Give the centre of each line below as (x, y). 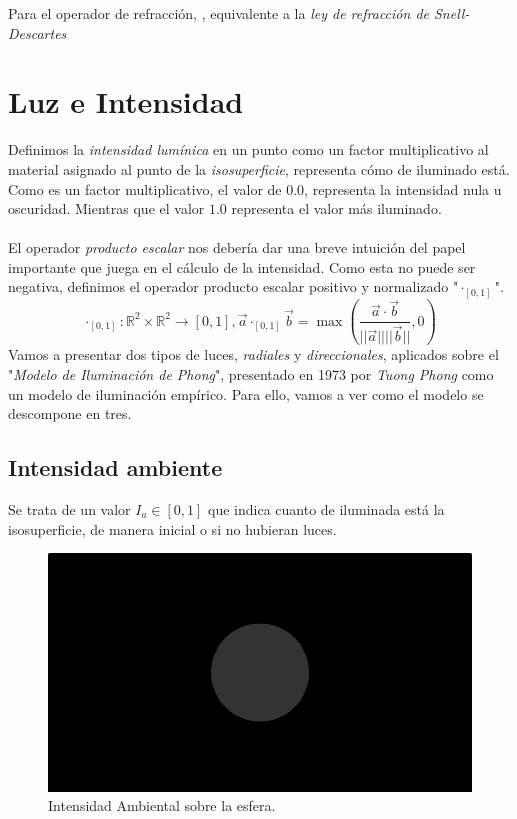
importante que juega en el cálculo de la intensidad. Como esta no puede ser (242, 266)
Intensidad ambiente (115, 467)
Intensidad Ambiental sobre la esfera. (162, 805)
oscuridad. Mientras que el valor (106, 208)
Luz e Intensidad (126, 101)
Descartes (37, 32)
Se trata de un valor (69, 509)
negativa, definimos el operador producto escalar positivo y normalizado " (233, 286)
